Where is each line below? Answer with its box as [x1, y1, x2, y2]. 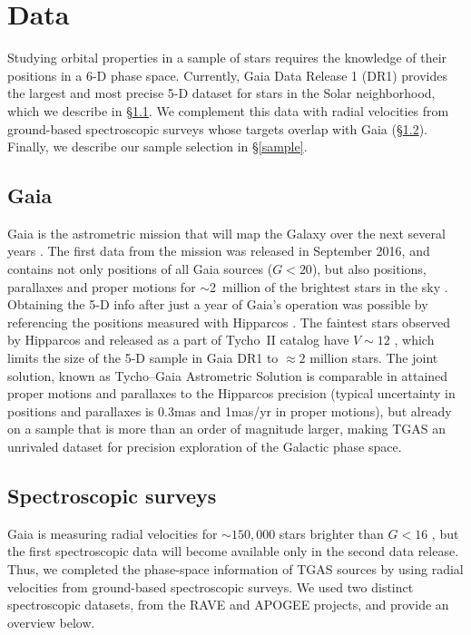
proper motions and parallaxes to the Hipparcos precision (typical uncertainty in [7, 384, 456, 403]
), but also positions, [311, 259, 427, 278]
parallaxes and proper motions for [7, 277, 196, 296]
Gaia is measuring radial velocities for [7, 523, 218, 542]
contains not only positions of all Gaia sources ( [7, 259, 273, 278]
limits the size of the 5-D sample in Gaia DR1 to [7, 348, 279, 367]
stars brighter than [279, 523, 384, 542]
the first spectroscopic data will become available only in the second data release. [7, 542, 459, 561]
